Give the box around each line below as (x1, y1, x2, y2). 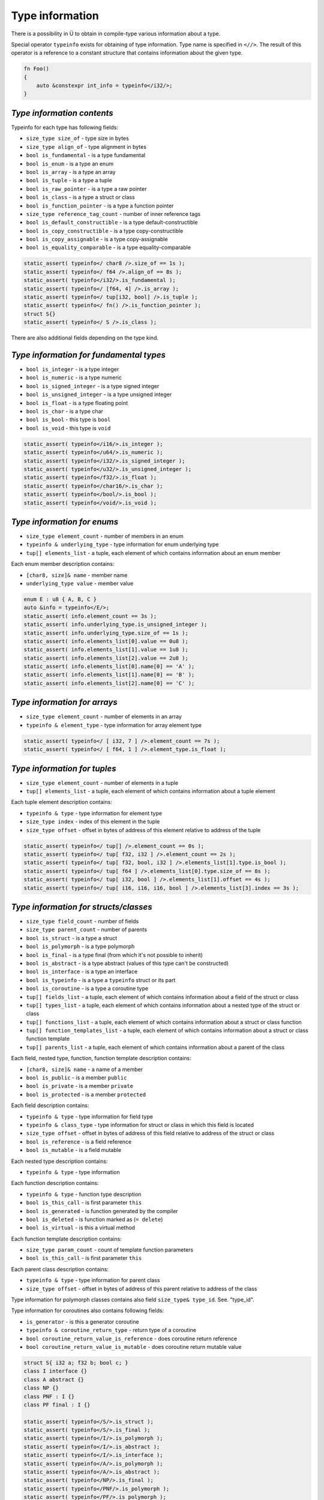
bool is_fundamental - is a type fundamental (26, 152, 146, 159)
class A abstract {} (23, 1376, 84, 1383)
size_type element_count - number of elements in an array (26, 713, 182, 720)
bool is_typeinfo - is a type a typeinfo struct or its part (26, 976, 176, 983)
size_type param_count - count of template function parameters (26, 1246, 194, 1253)
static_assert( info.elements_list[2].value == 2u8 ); (23, 655, 188, 661)
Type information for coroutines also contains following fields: (11, 1307, 164, 1314)
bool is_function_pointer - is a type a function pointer (26, 202, 174, 209)
